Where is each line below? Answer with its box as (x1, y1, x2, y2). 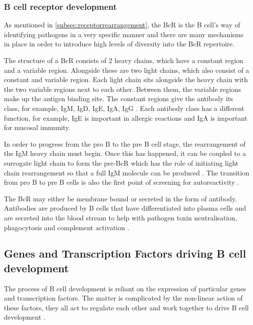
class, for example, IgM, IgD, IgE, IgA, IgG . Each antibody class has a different (4, 103, 245, 113)
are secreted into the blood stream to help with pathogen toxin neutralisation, (4, 212, 237, 222)
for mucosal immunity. (4, 122, 71, 132)
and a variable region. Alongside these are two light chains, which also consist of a (4, 65, 249, 75)
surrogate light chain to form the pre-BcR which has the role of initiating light (4, 157, 239, 168)
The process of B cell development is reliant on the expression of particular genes (4, 283, 246, 293)
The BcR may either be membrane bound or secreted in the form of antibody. (4, 193, 237, 203)
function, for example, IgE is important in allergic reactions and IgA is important (4, 112, 248, 123)
